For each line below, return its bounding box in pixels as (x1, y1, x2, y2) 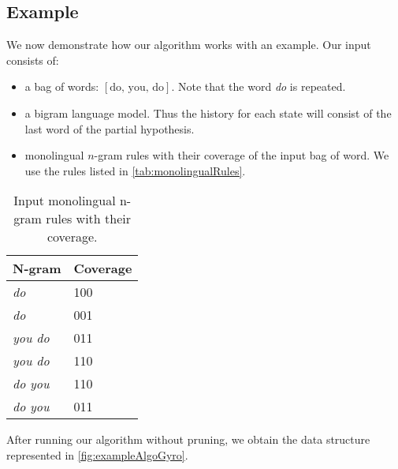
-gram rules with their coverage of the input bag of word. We (94, 147, 389, 163)
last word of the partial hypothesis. (24, 120, 195, 137)
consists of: (6, 51, 59, 68)
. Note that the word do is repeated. (171, 78, 346, 95)
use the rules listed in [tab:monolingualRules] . (24, 162, 246, 178)
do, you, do (110, 82, 165, 94)
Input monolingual (13, 191, 116, 210)
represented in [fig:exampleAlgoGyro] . (6, 446, 188, 463)
